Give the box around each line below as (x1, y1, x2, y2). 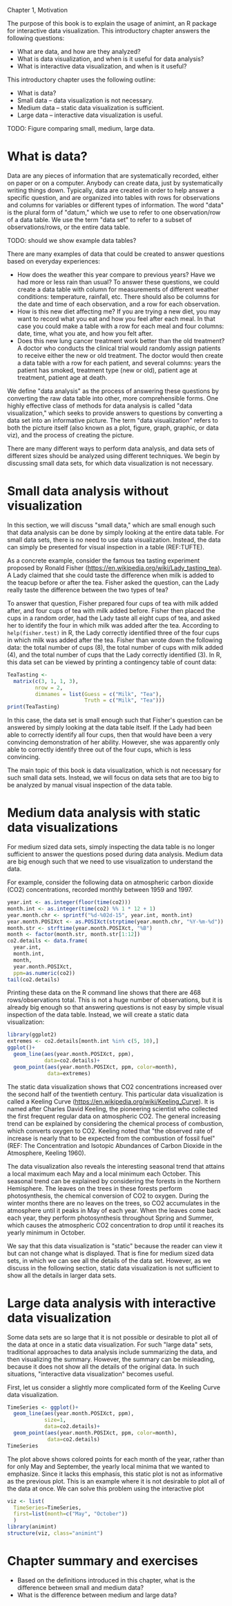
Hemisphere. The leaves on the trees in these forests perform (7, 1184, 183, 1192)
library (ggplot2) (7, 1031, 57, 1039)
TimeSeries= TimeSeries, (13, 1504, 81, 1511)
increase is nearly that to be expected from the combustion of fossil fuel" (7, 1134, 215, 1142)
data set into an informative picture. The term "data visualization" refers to (7, 416, 219, 424)
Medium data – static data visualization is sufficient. (17, 104, 164, 111)
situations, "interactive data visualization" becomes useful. (7, 1369, 174, 1378)
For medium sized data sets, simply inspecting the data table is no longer (7, 843, 215, 851)
